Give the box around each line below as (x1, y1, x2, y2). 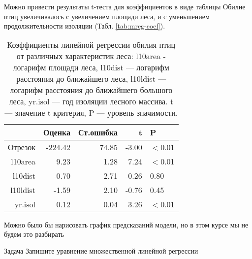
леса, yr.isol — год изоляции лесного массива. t (9, 95, 174, 107)
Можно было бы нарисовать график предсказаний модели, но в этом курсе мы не (4, 219, 249, 229)
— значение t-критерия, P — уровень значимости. (4, 106, 178, 118)
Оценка (43, 126, 71, 138)
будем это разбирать (4, 229, 64, 239)
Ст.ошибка (78, 126, 118, 138)
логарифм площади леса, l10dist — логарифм (13, 61, 169, 73)
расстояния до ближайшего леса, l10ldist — (16, 72, 166, 84)
